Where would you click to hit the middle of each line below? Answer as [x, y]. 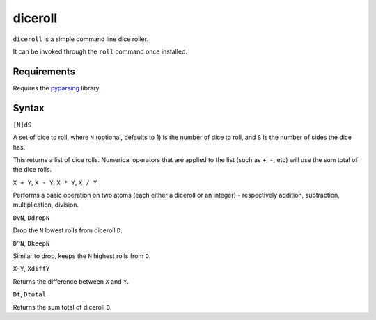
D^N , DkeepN [31, 243]
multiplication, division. [46, 205]
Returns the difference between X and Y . [71, 281]
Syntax [29, 108]
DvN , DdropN [31, 217]
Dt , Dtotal [30, 294]
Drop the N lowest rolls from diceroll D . [68, 230]
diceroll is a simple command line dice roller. [81, 39]
